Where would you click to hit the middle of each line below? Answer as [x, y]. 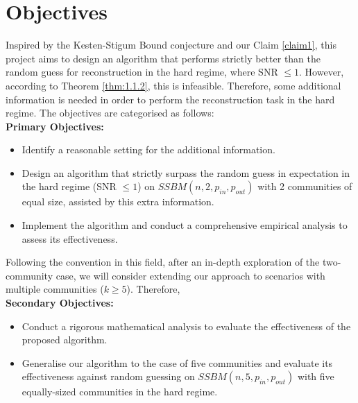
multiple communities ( [55, 289]
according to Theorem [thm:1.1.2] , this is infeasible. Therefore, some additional [173, 85]
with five [316, 376]
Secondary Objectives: [60, 303]
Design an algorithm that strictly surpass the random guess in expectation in [186, 172]
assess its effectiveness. [70, 238]
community [29, 275]
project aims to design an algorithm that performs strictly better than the [163, 58]
